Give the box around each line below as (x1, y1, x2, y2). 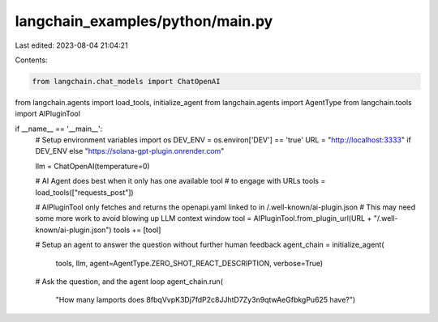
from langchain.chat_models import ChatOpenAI (32, 77, 221, 86)
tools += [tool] (114, 225, 161, 235)
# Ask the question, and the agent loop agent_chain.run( (35, 276, 223, 286)
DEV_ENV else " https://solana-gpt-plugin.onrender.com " (35, 146, 225, 156)
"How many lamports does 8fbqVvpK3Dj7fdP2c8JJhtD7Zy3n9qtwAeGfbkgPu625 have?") (55, 295, 356, 305)
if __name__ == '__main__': (15, 124, 103, 133)
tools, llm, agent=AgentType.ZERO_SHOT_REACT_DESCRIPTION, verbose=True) (55, 258, 324, 268)
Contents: (15, 55, 48, 65)
